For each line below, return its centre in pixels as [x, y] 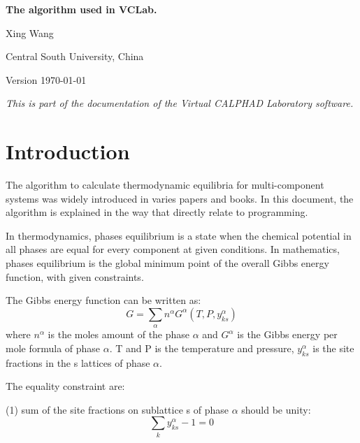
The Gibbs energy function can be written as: [103, 300]
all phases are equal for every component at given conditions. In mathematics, [173, 249]
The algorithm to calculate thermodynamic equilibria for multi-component [165, 185]
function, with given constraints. [75, 276]
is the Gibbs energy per [287, 334]
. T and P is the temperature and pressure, [202, 348]
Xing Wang [30, 32]
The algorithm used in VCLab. [81, 9]
